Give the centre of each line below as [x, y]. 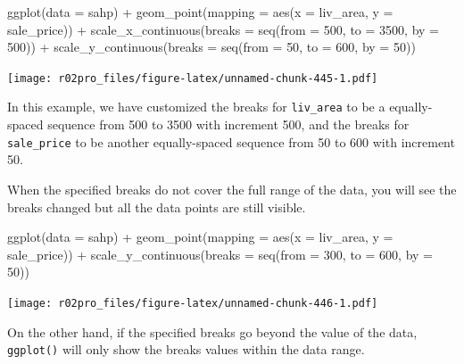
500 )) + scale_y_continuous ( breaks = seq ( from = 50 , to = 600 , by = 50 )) [211, 47]
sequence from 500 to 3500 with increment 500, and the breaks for [228, 124]
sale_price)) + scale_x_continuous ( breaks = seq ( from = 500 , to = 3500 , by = [223, 29]
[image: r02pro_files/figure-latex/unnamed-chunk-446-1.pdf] [193, 303]
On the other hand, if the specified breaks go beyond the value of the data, [212, 331]
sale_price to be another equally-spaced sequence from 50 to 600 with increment [231, 141]
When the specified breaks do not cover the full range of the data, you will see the [232, 189]
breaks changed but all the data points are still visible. [157, 207]
